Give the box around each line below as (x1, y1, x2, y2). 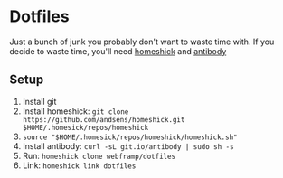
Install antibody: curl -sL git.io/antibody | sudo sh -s (22, 140, 234, 151)
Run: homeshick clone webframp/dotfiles (22, 150, 176, 161)
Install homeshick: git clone (22, 106, 129, 117)
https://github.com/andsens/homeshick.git (22, 115, 185, 124)
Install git (22, 96, 57, 107)
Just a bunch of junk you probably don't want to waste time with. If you (9, 36, 275, 47)
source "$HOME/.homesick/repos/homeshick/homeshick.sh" (22, 133, 238, 142)
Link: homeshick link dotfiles (22, 160, 137, 171)
